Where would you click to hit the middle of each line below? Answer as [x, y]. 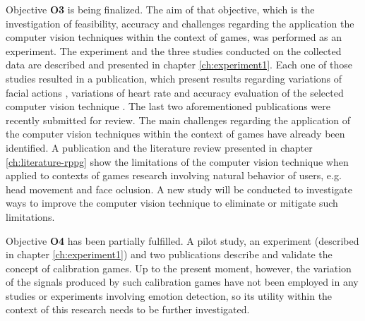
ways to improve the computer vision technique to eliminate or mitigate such [172, 203]
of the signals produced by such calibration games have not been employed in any [182, 282]
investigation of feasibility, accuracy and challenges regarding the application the [180, 23]
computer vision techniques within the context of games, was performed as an [174, 37]
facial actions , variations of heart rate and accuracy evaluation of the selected [175, 92]
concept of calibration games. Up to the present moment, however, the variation [179, 268]
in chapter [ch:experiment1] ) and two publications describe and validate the [169, 254]
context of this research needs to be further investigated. [128, 309]
